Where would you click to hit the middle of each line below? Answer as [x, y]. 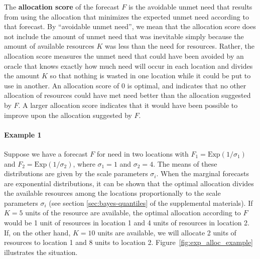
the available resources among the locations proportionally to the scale [112, 193]
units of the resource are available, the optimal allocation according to [133, 213]
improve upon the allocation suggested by [68, 115]
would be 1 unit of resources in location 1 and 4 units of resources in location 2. [127, 223]
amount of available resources [49, 46]
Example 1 [23, 134]
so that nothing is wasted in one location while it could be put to [150, 76]
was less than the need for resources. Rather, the [180, 46]
